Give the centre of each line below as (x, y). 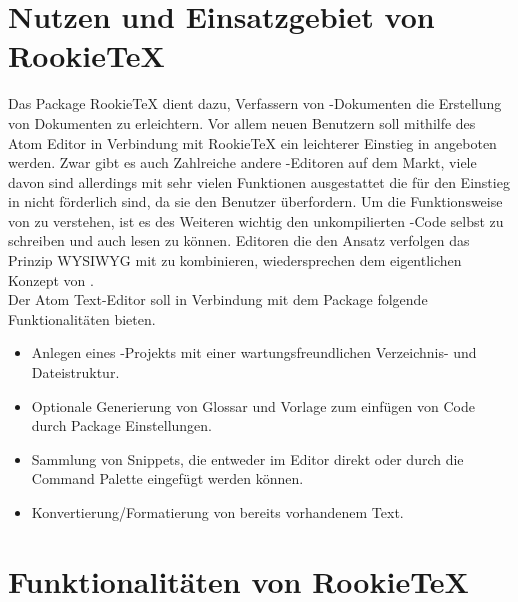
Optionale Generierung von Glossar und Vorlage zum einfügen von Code (253, 405)
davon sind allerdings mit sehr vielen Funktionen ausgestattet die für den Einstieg (259, 181)
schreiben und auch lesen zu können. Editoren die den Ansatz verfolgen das (239, 240)
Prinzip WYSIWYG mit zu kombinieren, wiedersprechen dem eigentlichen (235, 260)
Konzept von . (51, 279)
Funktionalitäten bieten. (82, 318)
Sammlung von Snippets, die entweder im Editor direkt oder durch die (247, 458)
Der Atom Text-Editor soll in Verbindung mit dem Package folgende (218, 299)
